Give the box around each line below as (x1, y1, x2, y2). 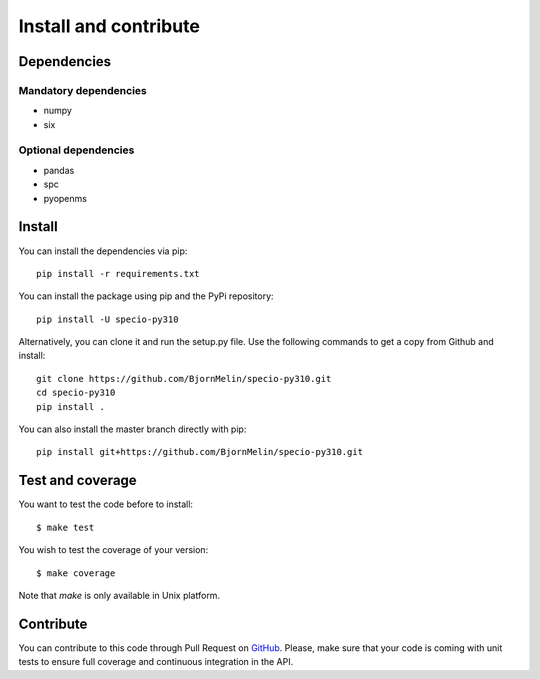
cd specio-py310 (36, 387, 116, 399)
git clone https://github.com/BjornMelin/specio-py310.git (36, 373, 332, 384)
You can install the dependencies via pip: (18, 245, 188, 257)
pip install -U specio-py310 (36, 313, 179, 325)
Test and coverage (18, 472, 137, 489)
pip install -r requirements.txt (36, 268, 200, 279)
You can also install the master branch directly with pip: (18, 423, 247, 435)
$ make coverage (36, 567, 116, 579)
